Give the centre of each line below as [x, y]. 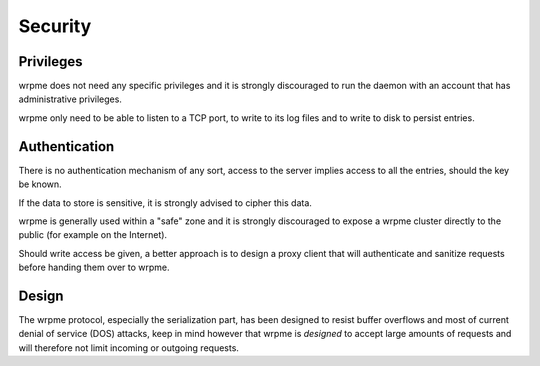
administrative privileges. [70, 99]
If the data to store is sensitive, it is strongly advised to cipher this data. [165, 202]
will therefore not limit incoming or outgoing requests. [129, 347]
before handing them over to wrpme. [94, 267]
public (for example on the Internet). [93, 235]
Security [55, 26]
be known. [40, 184]
